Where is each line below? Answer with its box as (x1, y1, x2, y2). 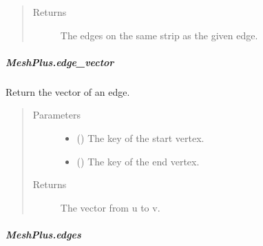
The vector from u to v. (60, 200, 160, 214)
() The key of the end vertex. (76, 154, 200, 168)
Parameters (32, 107, 81, 122)
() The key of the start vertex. (76, 130, 204, 145)
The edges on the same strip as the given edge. (60, 28, 258, 42)
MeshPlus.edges (6, 227, 81, 241)
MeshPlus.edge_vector (6, 54, 114, 69)
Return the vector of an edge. (6, 84, 130, 99)
